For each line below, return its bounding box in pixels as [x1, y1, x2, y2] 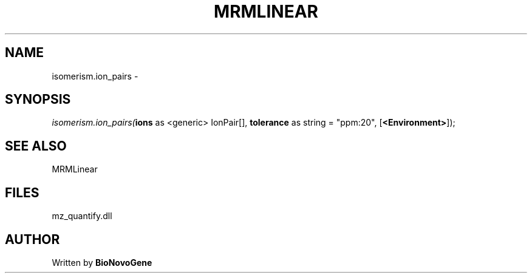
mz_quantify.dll [52, 211, 112, 222]
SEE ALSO [5, 138, 67, 154]
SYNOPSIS [5, 92, 71, 107]
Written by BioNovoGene [52, 257, 152, 268]
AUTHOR [5, 231, 60, 247]
